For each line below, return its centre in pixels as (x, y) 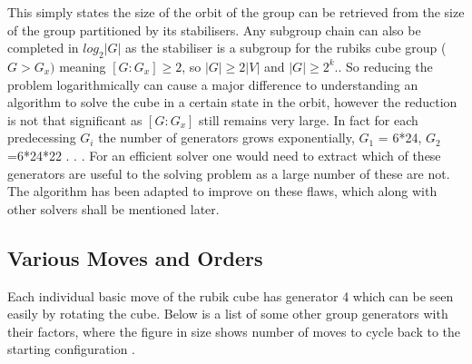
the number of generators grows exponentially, (226, 138)
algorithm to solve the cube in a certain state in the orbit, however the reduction (232, 102)
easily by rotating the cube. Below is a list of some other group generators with (228, 314)
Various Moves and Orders (135, 257)
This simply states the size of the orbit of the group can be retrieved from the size (236, 12)
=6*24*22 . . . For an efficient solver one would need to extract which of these (224, 155)
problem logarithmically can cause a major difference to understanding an (213, 84)
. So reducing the (385, 66)
